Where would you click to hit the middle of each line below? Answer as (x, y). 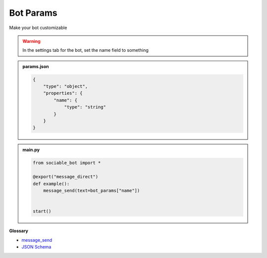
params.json (36, 66)
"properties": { (63, 93)
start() (42, 211)
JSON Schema (36, 247)
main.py (31, 150)
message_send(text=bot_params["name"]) (92, 190)
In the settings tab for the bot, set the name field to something (86, 50)
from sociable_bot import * (67, 163)
